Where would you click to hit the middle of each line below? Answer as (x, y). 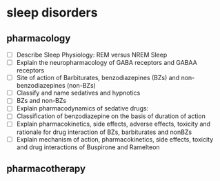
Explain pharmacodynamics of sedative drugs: (82, 108)
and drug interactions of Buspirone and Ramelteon (88, 147)
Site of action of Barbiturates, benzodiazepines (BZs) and (98, 78)
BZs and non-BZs (41, 101)
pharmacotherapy (46, 168)
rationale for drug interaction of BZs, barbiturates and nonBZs (104, 132)
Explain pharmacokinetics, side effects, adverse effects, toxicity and (113, 124)
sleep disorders (52, 13)
